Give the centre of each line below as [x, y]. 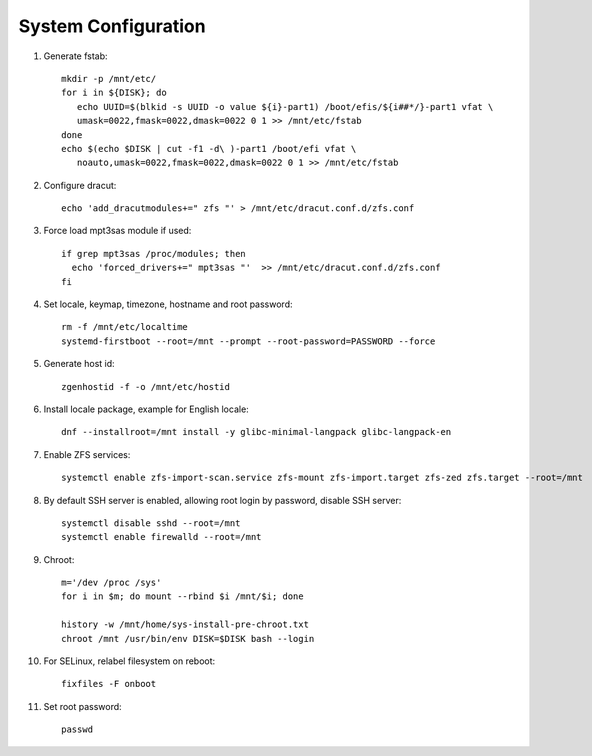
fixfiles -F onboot [109, 684]
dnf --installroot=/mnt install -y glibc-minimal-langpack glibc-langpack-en [256, 432]
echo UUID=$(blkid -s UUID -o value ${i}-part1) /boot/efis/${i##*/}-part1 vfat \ [285, 106]
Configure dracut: [80, 185]
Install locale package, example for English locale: [146, 409]
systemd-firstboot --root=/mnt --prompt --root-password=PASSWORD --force [248, 341]
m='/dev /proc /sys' [111, 583]
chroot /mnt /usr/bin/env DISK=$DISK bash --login [188, 638]
